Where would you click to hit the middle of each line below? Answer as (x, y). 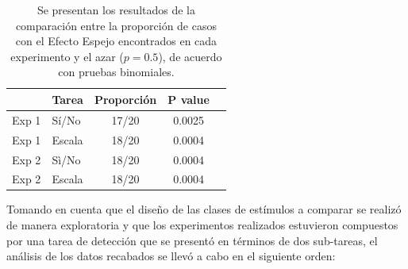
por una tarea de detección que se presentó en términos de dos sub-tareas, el (192, 240)
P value (189, 99)
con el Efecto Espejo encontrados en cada (116, 41)
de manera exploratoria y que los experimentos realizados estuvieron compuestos (202, 225)
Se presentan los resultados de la (116, 10)
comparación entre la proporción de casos (116, 25)
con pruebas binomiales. (116, 72)
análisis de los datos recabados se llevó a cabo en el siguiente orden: (171, 256)
